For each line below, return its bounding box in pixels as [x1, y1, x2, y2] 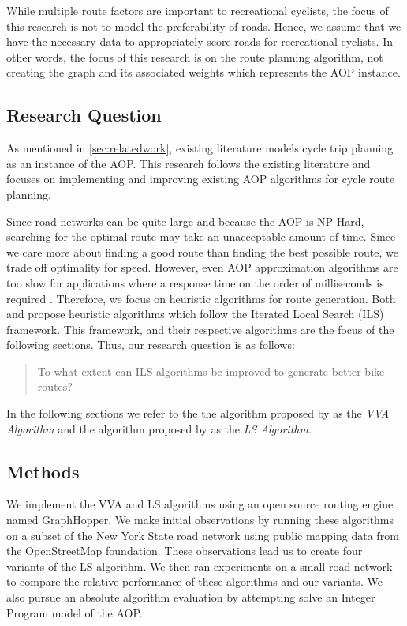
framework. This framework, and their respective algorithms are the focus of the [6, 320, 394, 337]
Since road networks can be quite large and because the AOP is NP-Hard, [6, 212, 364, 229]
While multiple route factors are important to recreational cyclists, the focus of [6, 2, 389, 18]
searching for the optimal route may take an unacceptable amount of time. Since [6, 228, 396, 245]
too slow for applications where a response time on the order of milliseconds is [6, 274, 384, 291]
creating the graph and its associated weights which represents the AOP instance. [6, 64, 401, 81]
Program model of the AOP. [6, 604, 143, 620]
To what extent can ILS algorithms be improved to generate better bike [37, 362, 385, 379]
